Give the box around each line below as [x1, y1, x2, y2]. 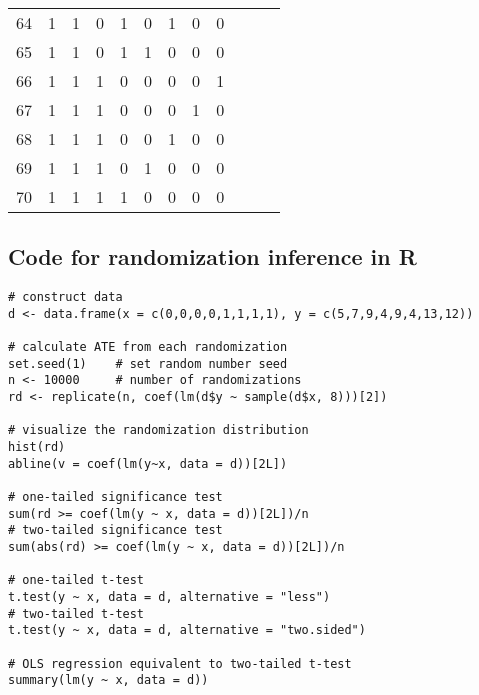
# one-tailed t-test [8, 573, 145, 588]
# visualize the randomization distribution [8, 423, 309, 438]
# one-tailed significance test [8, 490, 223, 505]
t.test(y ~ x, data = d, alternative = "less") [8, 590, 331, 605]
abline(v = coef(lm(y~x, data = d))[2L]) [8, 456, 288, 471]
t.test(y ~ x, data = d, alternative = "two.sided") [8, 623, 366, 638]
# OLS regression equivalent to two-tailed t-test [8, 656, 352, 671]
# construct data [8, 290, 123, 305]
